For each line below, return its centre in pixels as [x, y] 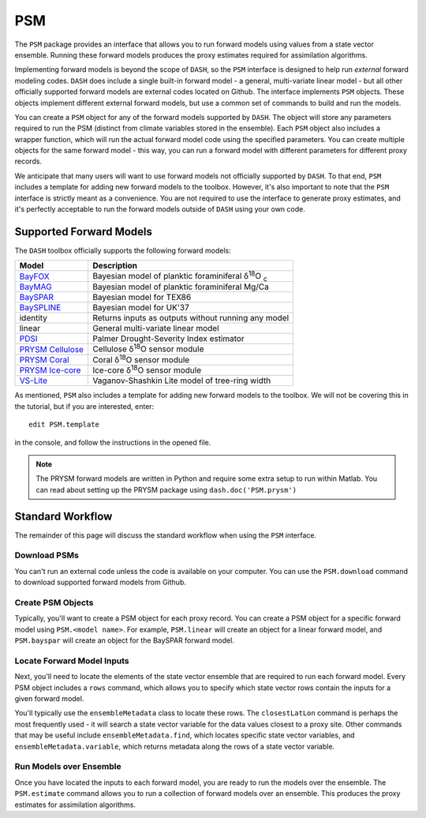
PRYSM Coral [45, 359]
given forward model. [49, 699]
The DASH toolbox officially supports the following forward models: [123, 250]
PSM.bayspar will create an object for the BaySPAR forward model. [124, 640]
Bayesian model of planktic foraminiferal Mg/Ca [181, 287]
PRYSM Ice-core [50, 370]
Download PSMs [47, 555]
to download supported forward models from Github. [101, 582]
